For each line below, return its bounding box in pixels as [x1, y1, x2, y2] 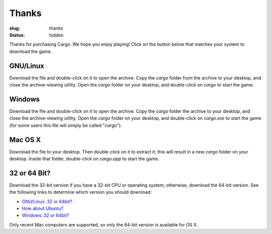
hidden [49, 32, 64, 38]
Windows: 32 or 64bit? [22, 212, 70, 218]
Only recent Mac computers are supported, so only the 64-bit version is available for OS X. [9, 221, 198, 227]
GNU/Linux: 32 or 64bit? [22, 198, 73, 204]
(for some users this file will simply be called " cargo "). [9, 122, 122, 128]
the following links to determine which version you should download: [9, 189, 152, 195]
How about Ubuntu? [22, 205, 64, 211]
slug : [9, 25, 20, 31]
